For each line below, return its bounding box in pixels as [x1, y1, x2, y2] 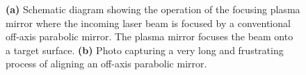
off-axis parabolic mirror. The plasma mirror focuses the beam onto [6, 29, 293, 44]
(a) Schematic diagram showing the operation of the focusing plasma [6, 2, 300, 16]
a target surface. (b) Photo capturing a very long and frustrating [6, 42, 284, 57]
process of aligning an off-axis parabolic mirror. [6, 56, 207, 71]
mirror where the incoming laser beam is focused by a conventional [6, 15, 291, 30]
